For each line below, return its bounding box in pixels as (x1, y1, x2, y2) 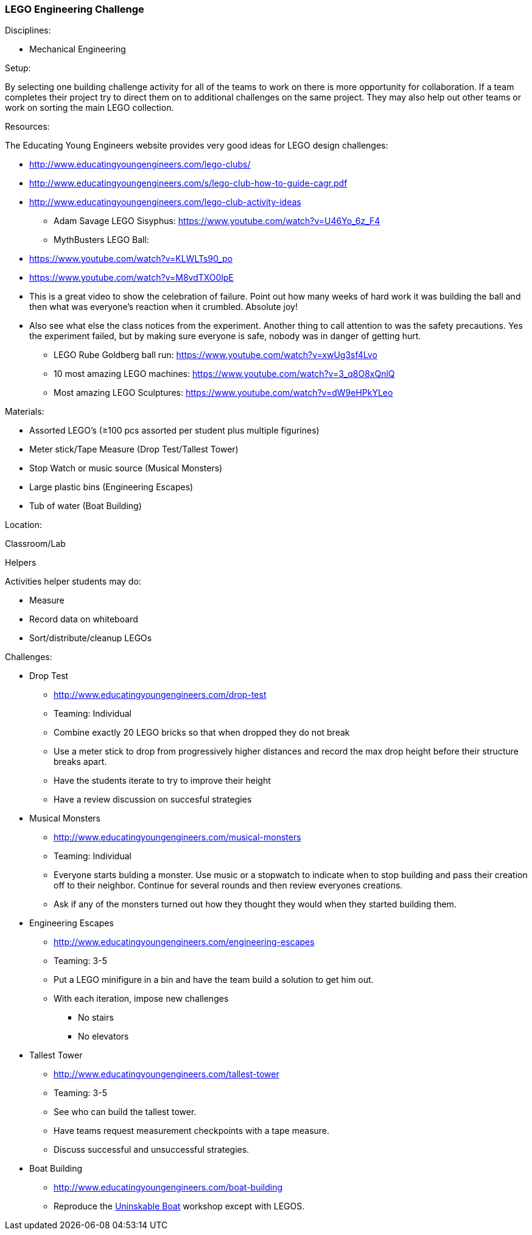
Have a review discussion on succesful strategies (54, 794, 252, 805)
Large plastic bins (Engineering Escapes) (29, 482, 194, 493)
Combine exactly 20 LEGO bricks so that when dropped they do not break (54, 727, 350, 738)
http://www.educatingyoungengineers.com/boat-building (54, 1182, 283, 1193)
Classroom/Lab (5, 538, 66, 549)
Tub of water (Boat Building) (29, 501, 142, 512)
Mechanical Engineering (29, 44, 126, 55)
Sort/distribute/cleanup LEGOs (29, 633, 152, 644)
